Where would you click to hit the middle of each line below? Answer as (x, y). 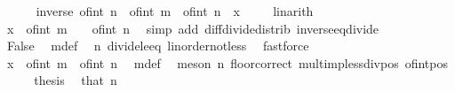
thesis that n (76, 80)
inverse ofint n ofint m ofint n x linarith (175, 11)
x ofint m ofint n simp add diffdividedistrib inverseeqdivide (193, 28)
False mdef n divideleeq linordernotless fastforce (158, 46)
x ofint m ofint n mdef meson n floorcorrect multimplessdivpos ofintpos (227, 62)
